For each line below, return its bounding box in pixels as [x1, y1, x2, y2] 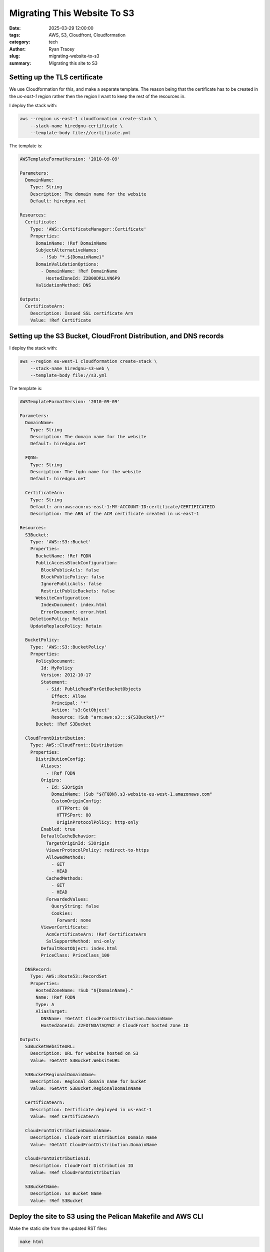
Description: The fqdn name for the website [30, 469, 141, 475]
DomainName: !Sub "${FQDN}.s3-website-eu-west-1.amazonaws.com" [51, 791, 212, 797]
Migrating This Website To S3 [9, 8, 134, 19]
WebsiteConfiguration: [35, 595, 91, 601]
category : [9, 39, 30, 45]
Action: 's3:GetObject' [51, 707, 110, 713]
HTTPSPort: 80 [56, 812, 91, 818]
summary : [9, 60, 31, 66]
